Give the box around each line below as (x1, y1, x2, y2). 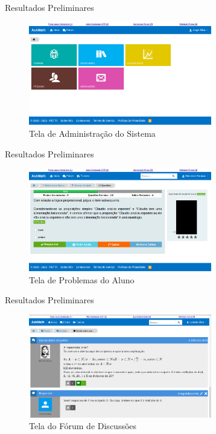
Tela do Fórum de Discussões (29, 419, 137, 432)
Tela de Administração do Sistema (29, 127, 156, 139)
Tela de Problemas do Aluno (29, 273, 135, 286)
